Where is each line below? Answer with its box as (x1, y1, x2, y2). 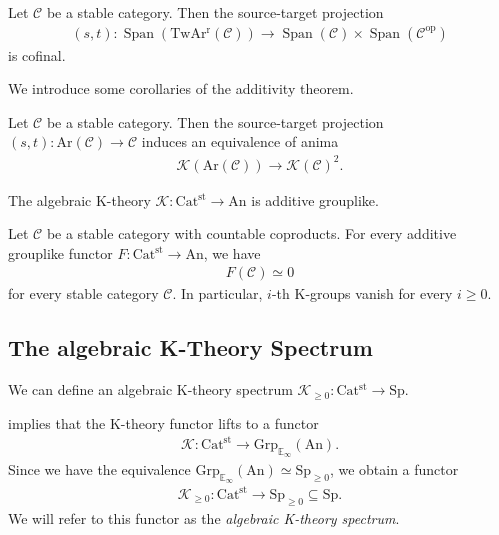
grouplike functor (8, 242, 113, 263)
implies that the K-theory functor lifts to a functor (8, 412, 319, 433)
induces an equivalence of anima (141, 131, 339, 152)
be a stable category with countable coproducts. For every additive (46, 223, 457, 244)
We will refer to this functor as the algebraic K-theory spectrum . (8, 507, 400, 528)
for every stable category (8, 283, 159, 304)
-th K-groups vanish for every (271, 283, 453, 304)
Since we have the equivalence (8, 459, 191, 480)
